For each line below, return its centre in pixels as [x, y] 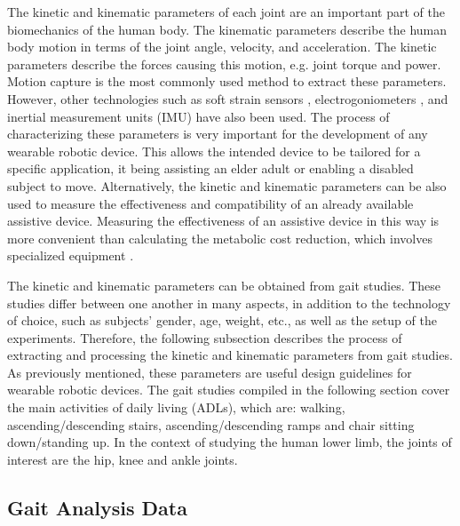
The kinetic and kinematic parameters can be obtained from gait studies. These [224, 285]
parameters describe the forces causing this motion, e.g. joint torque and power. [224, 64]
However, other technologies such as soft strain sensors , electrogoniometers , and [228, 98]
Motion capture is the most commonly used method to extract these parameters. [227, 81]
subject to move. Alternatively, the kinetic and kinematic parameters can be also [227, 185]
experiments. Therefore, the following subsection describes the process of [205, 337]
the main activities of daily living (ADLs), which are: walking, [176, 407]
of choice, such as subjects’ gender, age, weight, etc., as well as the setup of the [222, 320]
